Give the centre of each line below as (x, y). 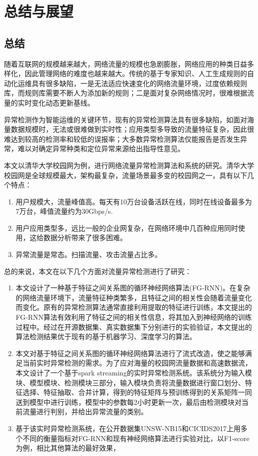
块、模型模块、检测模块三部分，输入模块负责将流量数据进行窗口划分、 (130, 382)
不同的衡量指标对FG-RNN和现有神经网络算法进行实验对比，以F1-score (136, 438)
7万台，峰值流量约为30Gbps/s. (64, 211)
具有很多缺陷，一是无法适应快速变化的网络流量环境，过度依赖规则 (139, 83)
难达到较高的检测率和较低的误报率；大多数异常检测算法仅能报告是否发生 (122, 138)
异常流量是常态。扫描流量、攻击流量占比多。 (89, 254)
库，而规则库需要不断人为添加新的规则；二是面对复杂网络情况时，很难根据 (126, 93)
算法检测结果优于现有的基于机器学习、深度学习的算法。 (106, 336)
